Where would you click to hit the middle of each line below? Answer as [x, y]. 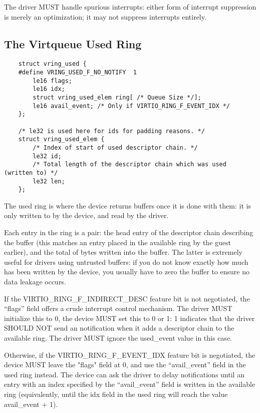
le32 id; [47, 156]
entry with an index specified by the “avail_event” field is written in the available [130, 384]
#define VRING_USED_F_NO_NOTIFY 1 [77, 73]
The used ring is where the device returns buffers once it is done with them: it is [127, 205]
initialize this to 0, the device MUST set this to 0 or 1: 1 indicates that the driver [129, 318]
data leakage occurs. [35, 282]
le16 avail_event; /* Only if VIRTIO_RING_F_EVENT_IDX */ [132, 106]
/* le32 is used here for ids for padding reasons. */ [111, 131]
